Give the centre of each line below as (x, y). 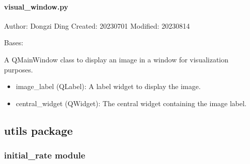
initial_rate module (45, 155)
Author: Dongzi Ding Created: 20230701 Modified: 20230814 (97, 25)
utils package (38, 130)
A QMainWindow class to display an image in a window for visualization (116, 59)
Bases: (14, 43)
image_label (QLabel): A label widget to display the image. (108, 86)
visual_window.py (36, 6)
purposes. (19, 69)
